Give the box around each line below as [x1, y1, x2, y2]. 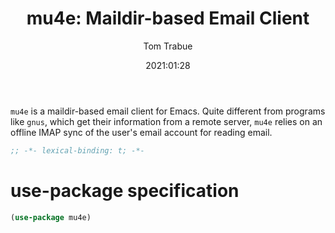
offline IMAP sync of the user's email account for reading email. [10, 126, 273, 138]
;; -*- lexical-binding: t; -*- [10, 145, 145, 156]
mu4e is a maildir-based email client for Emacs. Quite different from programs [10, 105, 326, 117]
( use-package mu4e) [10, 212, 92, 222]
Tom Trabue [143, 40, 193, 52]
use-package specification [10, 180, 240, 202]
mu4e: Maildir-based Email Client [26, 7, 310, 30]
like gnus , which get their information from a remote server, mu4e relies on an [10, 115, 323, 127]
